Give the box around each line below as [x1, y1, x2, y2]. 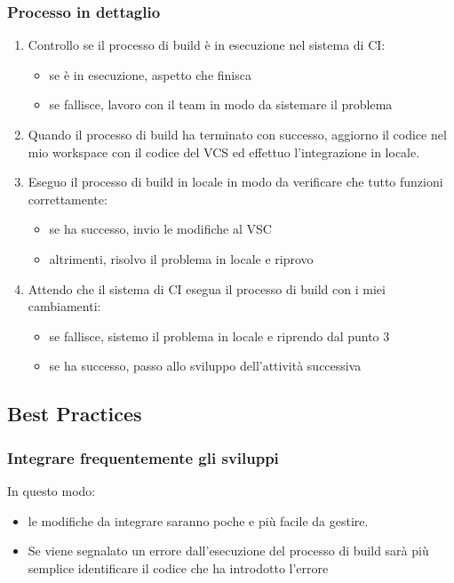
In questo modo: [7, 481, 96, 499]
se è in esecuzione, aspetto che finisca [49, 65, 251, 84]
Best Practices [7, 400, 142, 427]
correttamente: [28, 189, 108, 208]
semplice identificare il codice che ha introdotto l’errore [28, 558, 329, 577]
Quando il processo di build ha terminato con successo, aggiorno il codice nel [28, 125, 447, 143]
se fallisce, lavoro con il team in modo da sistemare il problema [49, 95, 393, 114]
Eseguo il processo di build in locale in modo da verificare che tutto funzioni [28, 172, 443, 191]
